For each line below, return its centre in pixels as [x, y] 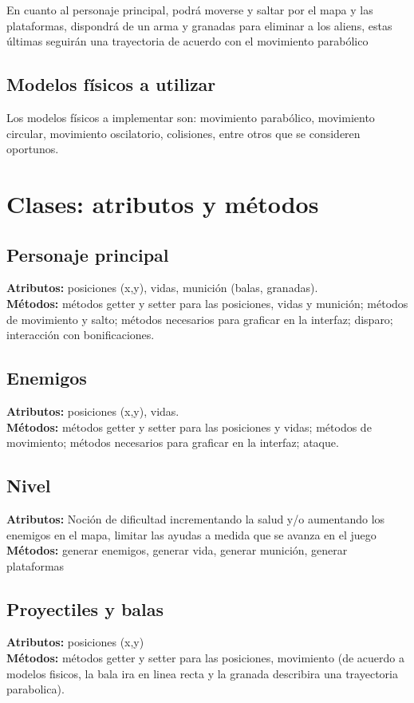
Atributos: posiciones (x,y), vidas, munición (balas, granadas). [162, 288]
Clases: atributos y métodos [163, 203]
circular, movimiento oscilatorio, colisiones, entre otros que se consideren [183, 133]
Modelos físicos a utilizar [111, 84]
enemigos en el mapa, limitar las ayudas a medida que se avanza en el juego [191, 534]
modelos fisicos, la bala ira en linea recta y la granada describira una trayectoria [202, 673]
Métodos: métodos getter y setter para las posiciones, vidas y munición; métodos [207, 303]
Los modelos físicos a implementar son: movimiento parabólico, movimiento [191, 117]
